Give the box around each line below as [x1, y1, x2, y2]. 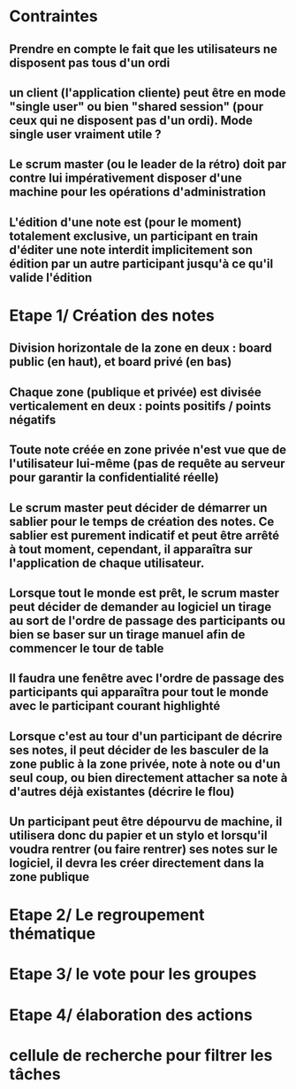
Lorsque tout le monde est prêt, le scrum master [9, 585, 280, 600]
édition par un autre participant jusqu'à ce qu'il [9, 256, 274, 271]
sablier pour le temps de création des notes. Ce [9, 514, 275, 529]
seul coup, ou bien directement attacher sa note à [9, 770, 288, 785]
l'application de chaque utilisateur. [9, 555, 205, 570]
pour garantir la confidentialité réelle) [9, 470, 219, 485]
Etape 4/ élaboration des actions [9, 1005, 254, 1024]
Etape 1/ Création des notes [9, 305, 215, 325]
